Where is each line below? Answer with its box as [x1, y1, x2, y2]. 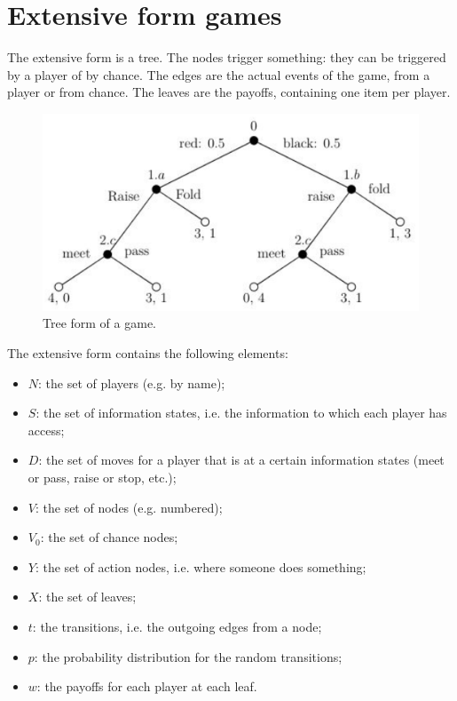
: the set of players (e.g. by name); [38, 373, 225, 392]
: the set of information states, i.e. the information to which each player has [35, 403, 447, 422]
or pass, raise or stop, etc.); [28, 468, 177, 486]
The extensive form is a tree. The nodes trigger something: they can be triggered [7, 48, 446, 67]
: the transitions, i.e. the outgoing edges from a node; [32, 617, 322, 635]
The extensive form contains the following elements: [7, 344, 288, 362]
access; [28, 420, 65, 439]
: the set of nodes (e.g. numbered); [35, 498, 223, 516]
